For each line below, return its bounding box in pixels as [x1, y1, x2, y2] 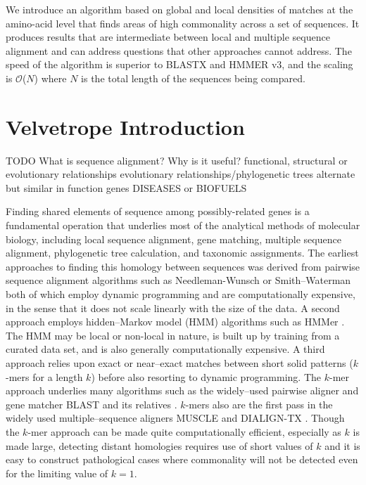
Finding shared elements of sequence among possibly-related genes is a [6, 204, 310, 219]
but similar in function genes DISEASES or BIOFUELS [6, 180, 247, 195]
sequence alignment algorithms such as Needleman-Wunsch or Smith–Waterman [6, 273, 351, 287]
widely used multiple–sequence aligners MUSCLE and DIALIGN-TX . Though [6, 410, 345, 425]
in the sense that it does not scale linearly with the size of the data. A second [6, 300, 340, 315]
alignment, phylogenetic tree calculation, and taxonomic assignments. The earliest [6, 245, 359, 260]
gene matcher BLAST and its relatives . [6, 396, 177, 411]
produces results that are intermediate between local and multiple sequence [6, 30, 330, 44]
